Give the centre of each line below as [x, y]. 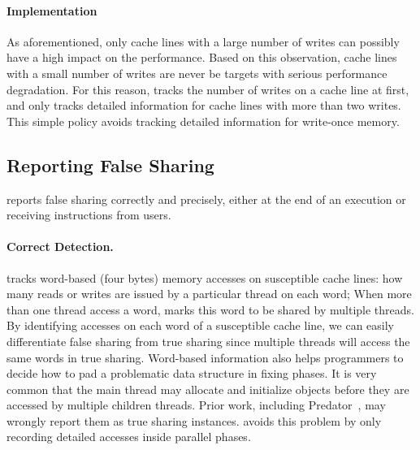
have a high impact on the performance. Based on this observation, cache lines [202, 57]
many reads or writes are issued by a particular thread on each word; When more [209, 294]
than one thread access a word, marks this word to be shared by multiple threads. [210, 309]
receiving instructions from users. [89, 215]
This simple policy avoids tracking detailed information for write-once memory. [203, 121]
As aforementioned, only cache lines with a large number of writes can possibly [203, 41]
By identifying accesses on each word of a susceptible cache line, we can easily [200, 325]
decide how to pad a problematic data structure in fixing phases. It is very [192, 373]
